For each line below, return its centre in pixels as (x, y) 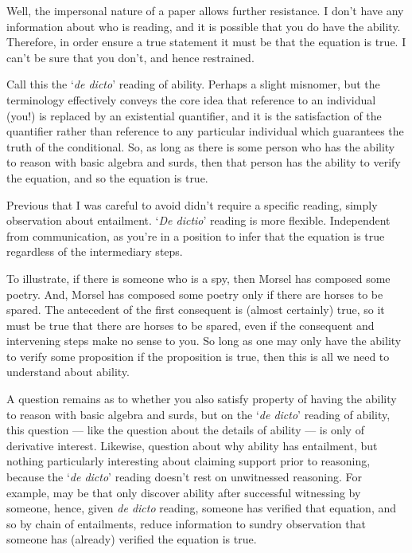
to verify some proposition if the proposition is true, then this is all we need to (198, 356)
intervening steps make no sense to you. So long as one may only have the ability (204, 341)
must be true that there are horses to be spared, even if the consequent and (190, 325)
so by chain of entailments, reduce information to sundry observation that (186, 523)
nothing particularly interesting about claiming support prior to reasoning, (189, 461)
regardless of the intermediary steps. (95, 251)
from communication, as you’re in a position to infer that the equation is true (196, 235)
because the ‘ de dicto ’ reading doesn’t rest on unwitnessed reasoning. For (184, 477)
